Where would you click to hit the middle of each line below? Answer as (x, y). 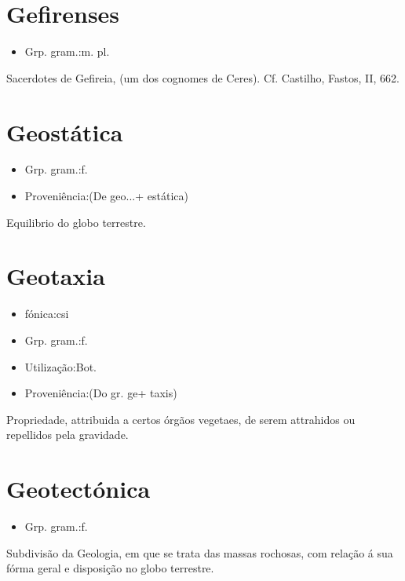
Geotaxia (56, 276)
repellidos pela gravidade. (67, 435)
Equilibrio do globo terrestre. (76, 222)
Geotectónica (78, 489)
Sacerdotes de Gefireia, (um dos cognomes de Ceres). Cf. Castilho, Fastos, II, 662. (203, 77)
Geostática (65, 132)
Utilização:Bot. (60, 366)
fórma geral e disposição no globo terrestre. (110, 568)
